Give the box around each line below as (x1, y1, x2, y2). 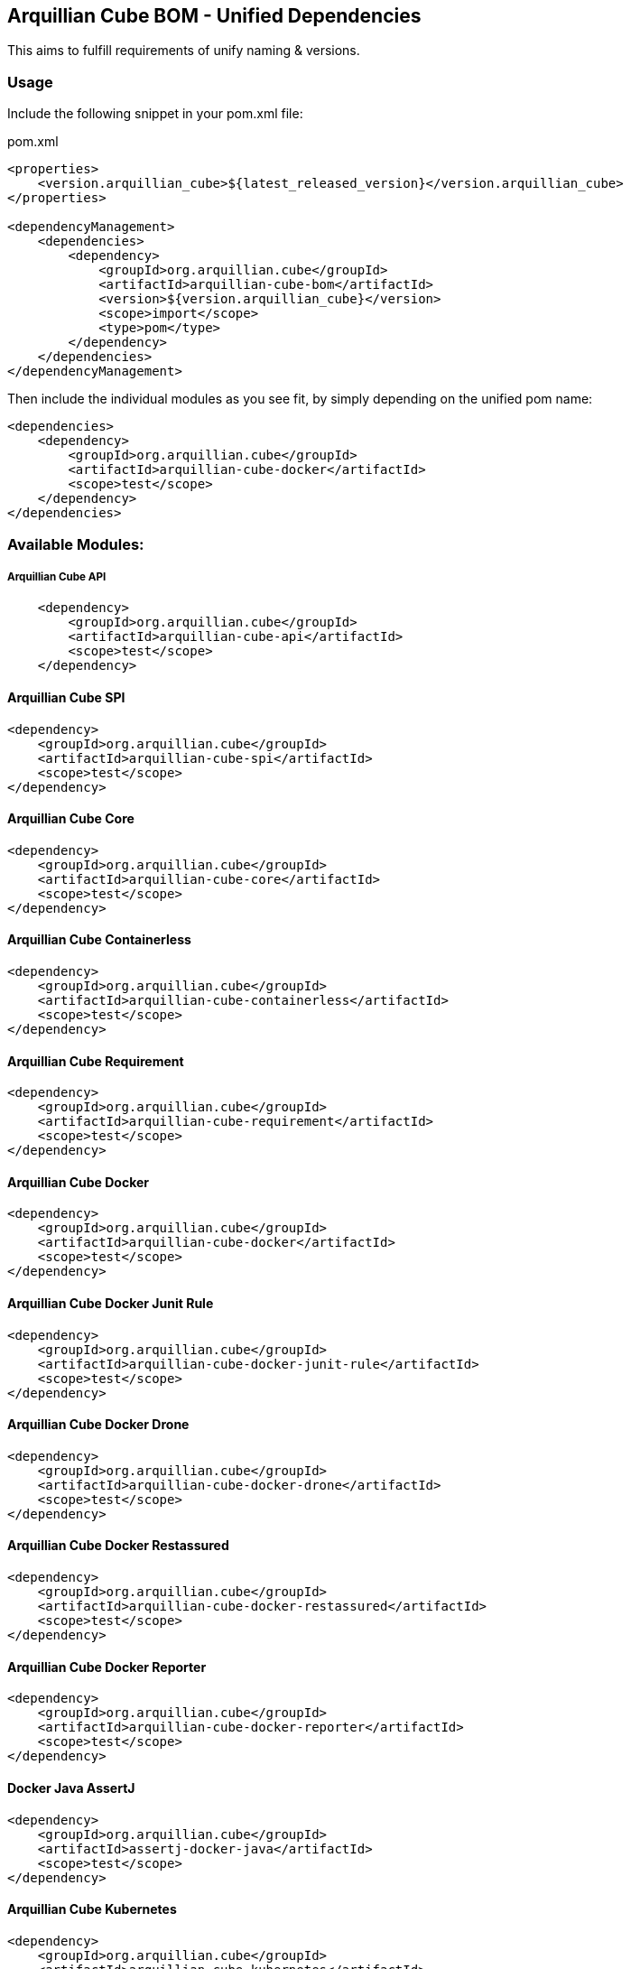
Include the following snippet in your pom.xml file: (7, 106, 303, 122)
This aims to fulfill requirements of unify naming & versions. (7, 42, 360, 59)
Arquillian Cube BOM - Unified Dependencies (7, 5, 422, 27)
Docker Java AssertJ (7, 1779, 135, 1796)
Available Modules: (7, 534, 144, 553)
